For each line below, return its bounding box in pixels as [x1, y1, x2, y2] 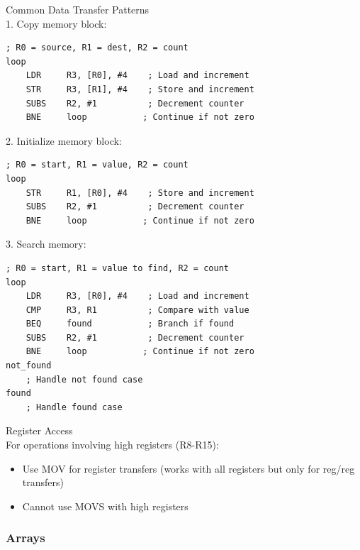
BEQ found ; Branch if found [26, 319, 235, 329]
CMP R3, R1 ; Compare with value [26, 304, 249, 315]
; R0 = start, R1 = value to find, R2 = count [6, 263, 229, 273]
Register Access [6, 423, 73, 438]
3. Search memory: [6, 236, 86, 251]
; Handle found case [26, 402, 123, 412]
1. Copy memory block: [6, 16, 107, 31]
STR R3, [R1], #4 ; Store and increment [26, 84, 254, 94]
